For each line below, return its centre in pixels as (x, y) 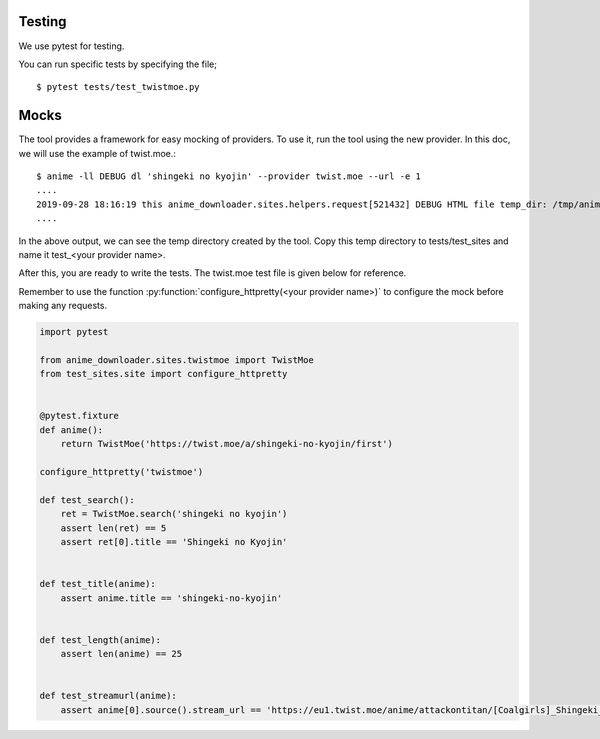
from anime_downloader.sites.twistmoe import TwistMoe (176, 359)
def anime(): (71, 429)
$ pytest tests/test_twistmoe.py (118, 87)
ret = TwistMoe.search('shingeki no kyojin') (174, 514)
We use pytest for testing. (71, 46)
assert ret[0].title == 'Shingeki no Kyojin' (174, 541)
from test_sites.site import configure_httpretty (163, 374)
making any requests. (63, 306)
